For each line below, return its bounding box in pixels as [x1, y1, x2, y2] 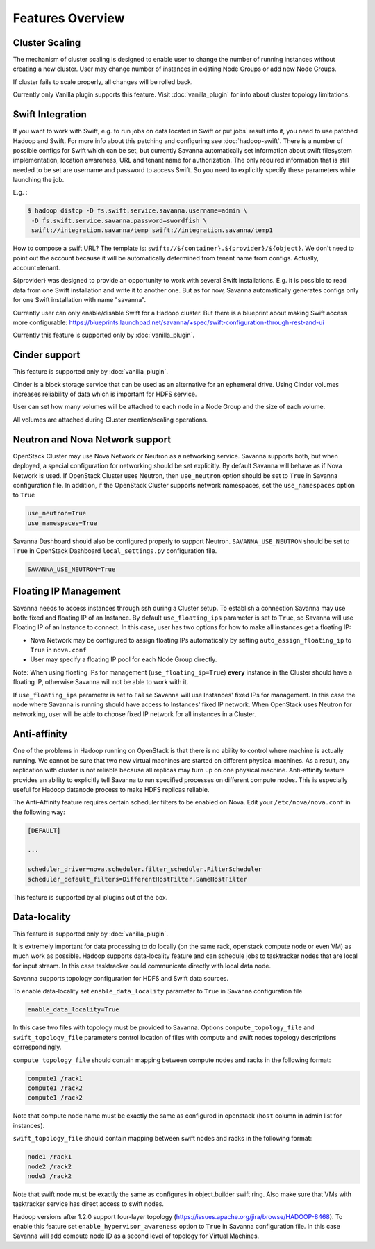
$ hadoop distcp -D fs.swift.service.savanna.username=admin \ [27, 207, 248, 215]
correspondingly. [12, 1043, 62, 1052]
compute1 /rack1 [27, 1074, 83, 1082]
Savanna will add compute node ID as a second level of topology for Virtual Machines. [12, 1232, 260, 1240]
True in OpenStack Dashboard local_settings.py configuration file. [12, 547, 217, 555]
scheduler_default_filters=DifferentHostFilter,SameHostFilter [27, 875, 248, 883]
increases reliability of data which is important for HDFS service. [12, 390, 197, 399]
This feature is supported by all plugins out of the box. [12, 893, 168, 901]
